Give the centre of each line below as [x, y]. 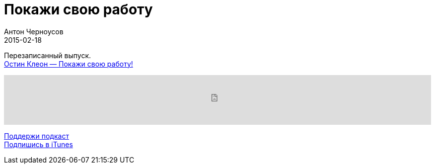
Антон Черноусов [34, 31]
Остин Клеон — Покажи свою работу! [69, 64]
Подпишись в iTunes [38, 144]
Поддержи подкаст [36, 136]
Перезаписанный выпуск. [48, 55]
